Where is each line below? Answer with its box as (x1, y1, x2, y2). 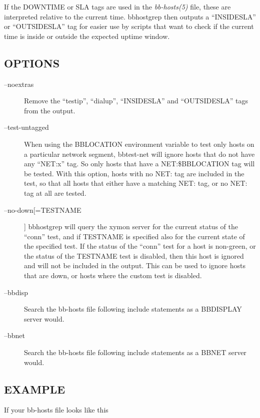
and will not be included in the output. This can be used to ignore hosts (24, 260, 245, 271)
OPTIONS (4, 55, 60, 70)
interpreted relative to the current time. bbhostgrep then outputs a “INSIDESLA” (4, 11, 256, 21)
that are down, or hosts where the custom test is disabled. (24, 270, 202, 281)
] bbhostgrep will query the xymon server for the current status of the (24, 221, 238, 232)
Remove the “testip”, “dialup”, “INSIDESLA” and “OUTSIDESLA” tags (24, 95, 248, 106)
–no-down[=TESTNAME (4, 204, 81, 215)
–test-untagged (4, 122, 49, 132)
